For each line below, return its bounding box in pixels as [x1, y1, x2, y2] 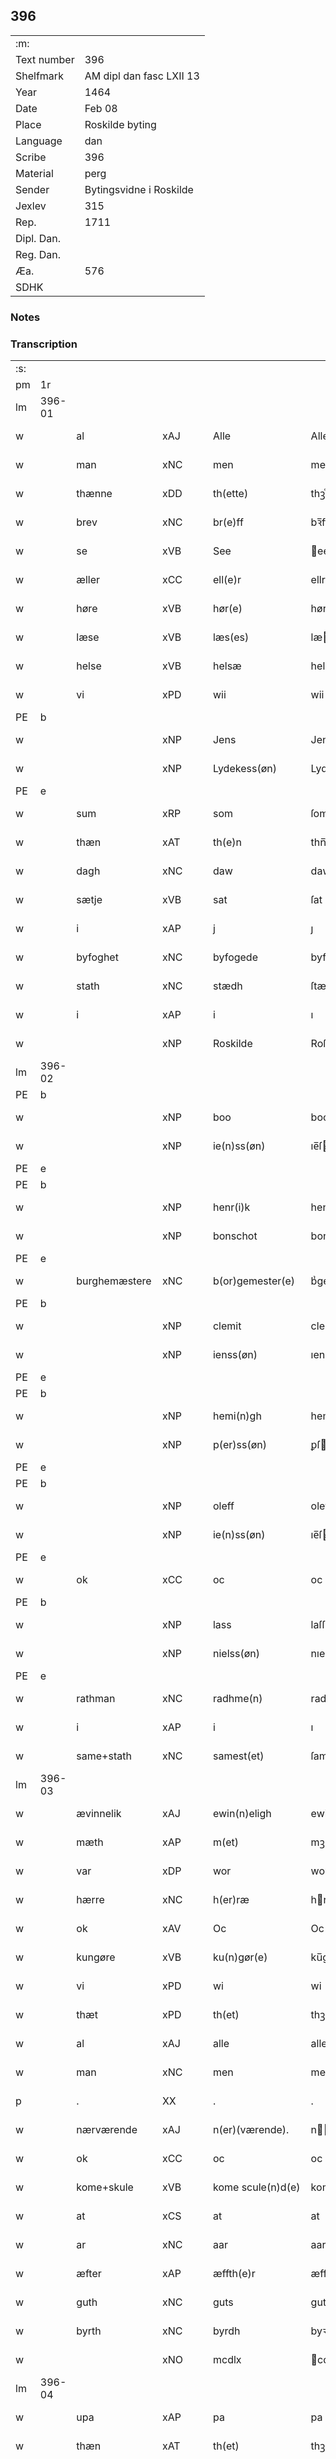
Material [15, 166, 54, 180]
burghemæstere [76, 1274, 152, 1288]
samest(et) [212, 1749, 265, 1763]
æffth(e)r [212, 2267, 256, 2281]
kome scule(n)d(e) [212, 2180, 301, 2194]
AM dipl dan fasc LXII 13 [84, 69, 200, 83]
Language [15, 134, 63, 148]
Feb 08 [84, 101, 118, 115]
